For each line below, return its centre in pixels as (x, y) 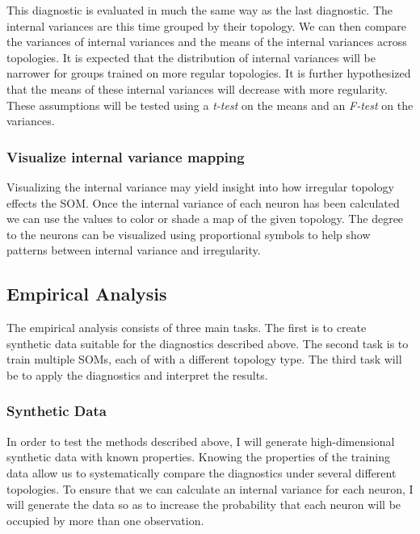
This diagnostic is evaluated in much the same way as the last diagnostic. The (200, 10)
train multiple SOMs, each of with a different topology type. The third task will (204, 359)
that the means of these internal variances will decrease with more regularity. (197, 88)
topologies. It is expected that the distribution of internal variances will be (191, 57)
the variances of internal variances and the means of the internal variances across (207, 42)
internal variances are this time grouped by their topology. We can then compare (207, 25)
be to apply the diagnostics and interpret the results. (137, 374)
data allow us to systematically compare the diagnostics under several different (202, 472)
